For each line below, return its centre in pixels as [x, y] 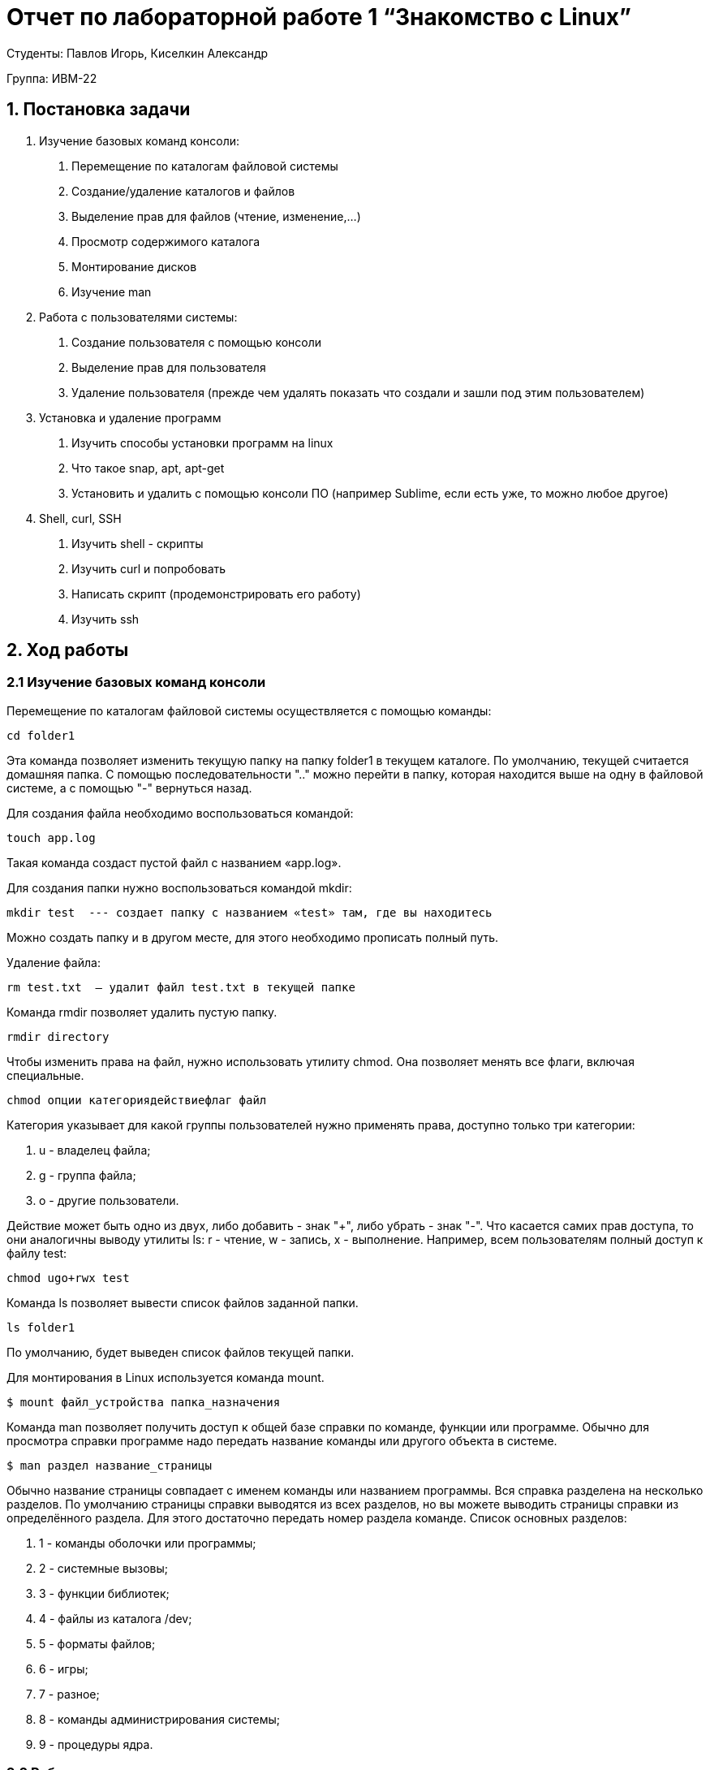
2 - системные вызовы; [103, 1568]
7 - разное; [69, 1694]
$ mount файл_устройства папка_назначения [144, 1402]
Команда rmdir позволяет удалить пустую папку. [142, 1012]
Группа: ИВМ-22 [52, 78]
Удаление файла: [54, 962]
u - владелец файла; [95, 1150]
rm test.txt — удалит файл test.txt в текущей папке [181, 987]
